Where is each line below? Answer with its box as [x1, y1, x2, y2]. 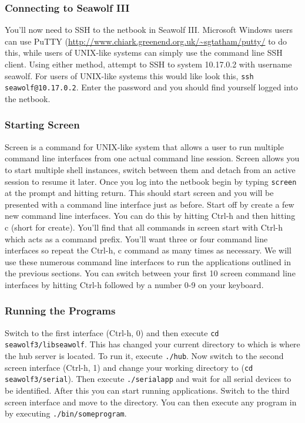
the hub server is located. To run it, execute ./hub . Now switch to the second [5, 350, 284, 362]
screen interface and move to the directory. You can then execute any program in [5, 395, 297, 408]
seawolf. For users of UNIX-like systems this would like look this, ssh [5, 69, 254, 82]
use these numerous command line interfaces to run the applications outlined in [5, 255, 291, 268]
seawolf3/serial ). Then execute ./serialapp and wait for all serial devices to [5, 373, 291, 385]
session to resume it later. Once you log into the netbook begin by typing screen [5, 175, 297, 187]
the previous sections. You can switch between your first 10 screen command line [5, 267, 296, 279]
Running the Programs [5, 303, 116, 318]
